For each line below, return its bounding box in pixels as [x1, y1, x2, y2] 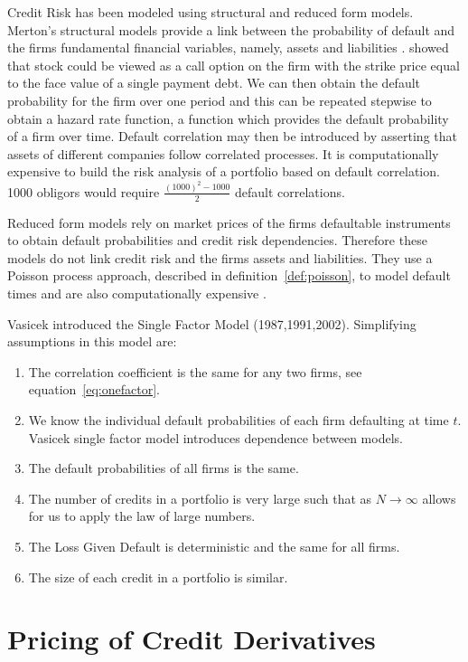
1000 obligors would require [7, 182, 160, 201]
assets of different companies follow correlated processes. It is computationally [7, 144, 439, 163]
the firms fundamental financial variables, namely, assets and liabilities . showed [7, 38, 449, 57]
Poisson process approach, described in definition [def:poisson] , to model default [7, 266, 451, 285]
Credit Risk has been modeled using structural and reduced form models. [7, 3, 414, 21]
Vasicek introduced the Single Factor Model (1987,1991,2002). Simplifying [7, 314, 417, 333]
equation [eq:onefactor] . [28, 380, 160, 399]
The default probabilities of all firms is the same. [28, 459, 299, 478]
